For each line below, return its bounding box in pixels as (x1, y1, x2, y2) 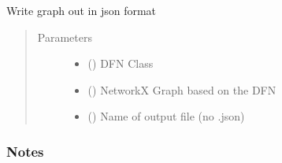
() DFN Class (87, 55, 154, 72)
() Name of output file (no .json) (87, 108, 245, 124)
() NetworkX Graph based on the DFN (87, 81, 276, 98)
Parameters (37, 28, 92, 45)
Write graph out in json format (6, 2, 157, 18)
